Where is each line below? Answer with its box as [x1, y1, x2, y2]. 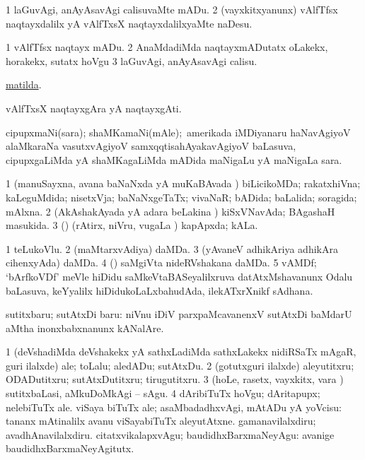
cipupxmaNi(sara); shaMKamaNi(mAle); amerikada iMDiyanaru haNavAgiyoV [6, 124, 351, 139]
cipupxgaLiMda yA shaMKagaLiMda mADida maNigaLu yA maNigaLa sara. [6, 152, 342, 167]
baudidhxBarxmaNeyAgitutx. [6, 441, 134, 456]
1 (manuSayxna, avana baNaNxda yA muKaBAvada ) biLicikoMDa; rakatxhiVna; [6, 176, 361, 191]
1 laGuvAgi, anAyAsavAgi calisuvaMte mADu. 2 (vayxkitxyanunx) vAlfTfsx [6, 2, 338, 16]
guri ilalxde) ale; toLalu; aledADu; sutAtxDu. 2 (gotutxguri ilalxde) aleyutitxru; [6, 358, 354, 372]
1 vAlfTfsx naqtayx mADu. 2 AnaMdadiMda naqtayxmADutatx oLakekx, [6, 40, 328, 54]
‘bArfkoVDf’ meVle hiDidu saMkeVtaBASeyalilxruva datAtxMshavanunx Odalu [6, 269, 353, 283]
